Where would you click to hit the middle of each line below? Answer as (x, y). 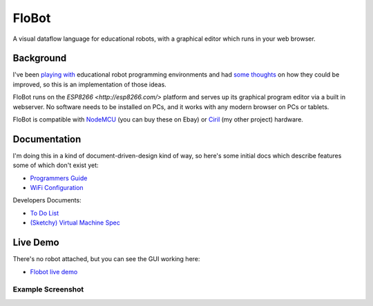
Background (40, 58)
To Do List (44, 213)
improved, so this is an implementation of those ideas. (90, 84)
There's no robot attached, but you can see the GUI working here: (106, 259)
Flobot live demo (54, 271)
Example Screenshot (48, 289)
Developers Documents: (47, 200)
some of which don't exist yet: (56, 165)
